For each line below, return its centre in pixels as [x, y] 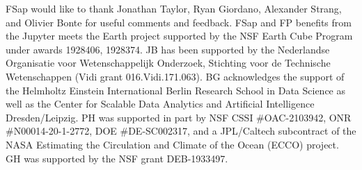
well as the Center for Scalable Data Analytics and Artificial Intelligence [160, 104]
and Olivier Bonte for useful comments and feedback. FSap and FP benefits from [179, 22]
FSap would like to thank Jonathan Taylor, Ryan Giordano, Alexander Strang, [174, 8]
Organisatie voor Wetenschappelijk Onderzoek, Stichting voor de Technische [168, 63]
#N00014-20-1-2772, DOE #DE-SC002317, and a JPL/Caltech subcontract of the [181, 131]
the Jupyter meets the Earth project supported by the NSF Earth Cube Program [179, 36]
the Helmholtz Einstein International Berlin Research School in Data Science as [175, 90]
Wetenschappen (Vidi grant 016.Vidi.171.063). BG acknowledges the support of [175, 76]
